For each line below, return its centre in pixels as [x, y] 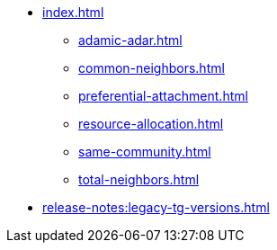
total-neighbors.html [139, 179]
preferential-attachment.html [163, 96]
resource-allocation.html [151, 124]
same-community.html [145, 152]
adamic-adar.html [130, 40]
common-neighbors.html [152, 68]
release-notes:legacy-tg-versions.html [156, 207]
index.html [73, 12]
